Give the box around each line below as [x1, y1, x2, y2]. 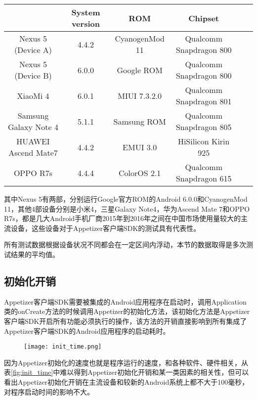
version [71, 18, 100, 29]
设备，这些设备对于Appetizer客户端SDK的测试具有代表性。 [10, 222, 201, 233]
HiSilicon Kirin [177, 135, 230, 147]
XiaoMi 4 [17, 89, 49, 101]
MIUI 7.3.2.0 [118, 89, 162, 101]
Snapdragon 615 [175, 173, 232, 184]
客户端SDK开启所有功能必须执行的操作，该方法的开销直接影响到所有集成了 [4, 315, 247, 326]
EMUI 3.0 [123, 141, 157, 153]
